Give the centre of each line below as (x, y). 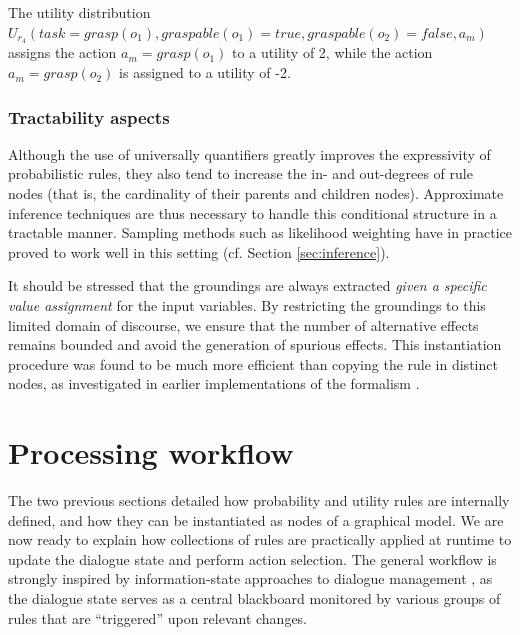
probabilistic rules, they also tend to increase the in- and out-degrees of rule (240, 173)
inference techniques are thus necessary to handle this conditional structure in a (252, 212)
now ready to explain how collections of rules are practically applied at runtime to (260, 539)
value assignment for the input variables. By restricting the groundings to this (247, 305)
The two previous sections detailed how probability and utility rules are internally (259, 500)
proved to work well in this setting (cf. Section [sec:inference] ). (199, 251)
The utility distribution (79, 12)
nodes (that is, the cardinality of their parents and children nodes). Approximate (256, 193)
